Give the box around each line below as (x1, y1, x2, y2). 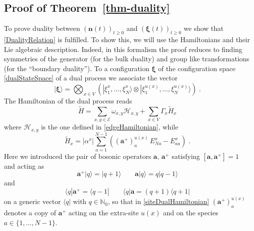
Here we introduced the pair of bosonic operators (4, 151, 152, 161)
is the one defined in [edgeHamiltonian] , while (41, 122, 178, 132)
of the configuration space (158, 63, 236, 73)
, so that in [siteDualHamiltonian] (107, 196, 209, 206)
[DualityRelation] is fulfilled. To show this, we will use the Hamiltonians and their (4, 34, 250, 44)
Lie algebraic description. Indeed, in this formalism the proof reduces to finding (4, 44, 243, 54)
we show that (183, 23, 224, 33)
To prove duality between (4, 23, 80, 33)
